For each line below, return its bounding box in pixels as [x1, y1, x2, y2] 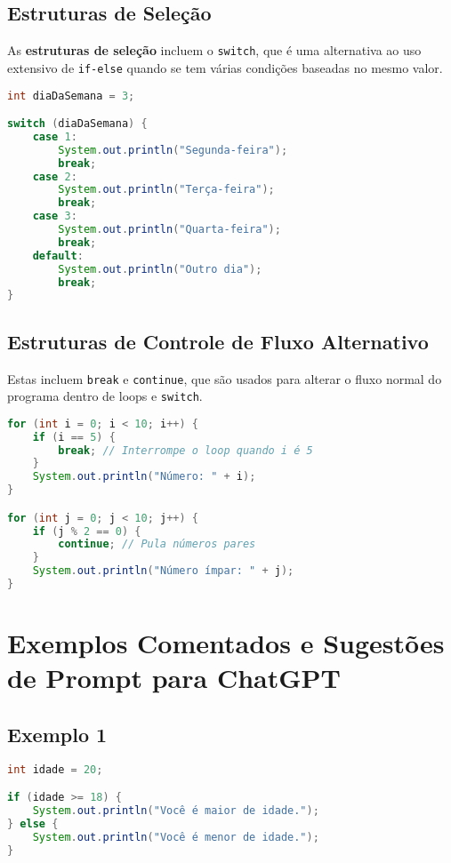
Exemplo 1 [7, 720, 108, 747]
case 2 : [32, 170, 77, 183]
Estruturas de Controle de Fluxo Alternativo [7, 327, 429, 355]
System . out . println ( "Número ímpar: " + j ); [32, 564, 294, 578]
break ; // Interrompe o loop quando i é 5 [58, 443, 313, 457]
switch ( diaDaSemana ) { [7, 117, 148, 131]
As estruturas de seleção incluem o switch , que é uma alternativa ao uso [7, 41, 422, 60]
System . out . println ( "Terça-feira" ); [58, 183, 275, 196]
